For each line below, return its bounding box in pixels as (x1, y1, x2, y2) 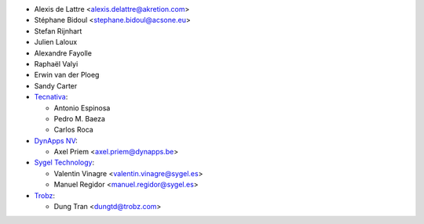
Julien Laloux (34, 38, 78, 47)
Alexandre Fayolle (34, 48, 92, 58)
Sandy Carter (34, 81, 78, 90)
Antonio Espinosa (53, 103, 111, 113)
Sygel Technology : (34, 157, 94, 168)
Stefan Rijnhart (34, 26, 82, 35)
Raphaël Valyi (34, 59, 79, 68)
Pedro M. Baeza (53, 114, 106, 123)
